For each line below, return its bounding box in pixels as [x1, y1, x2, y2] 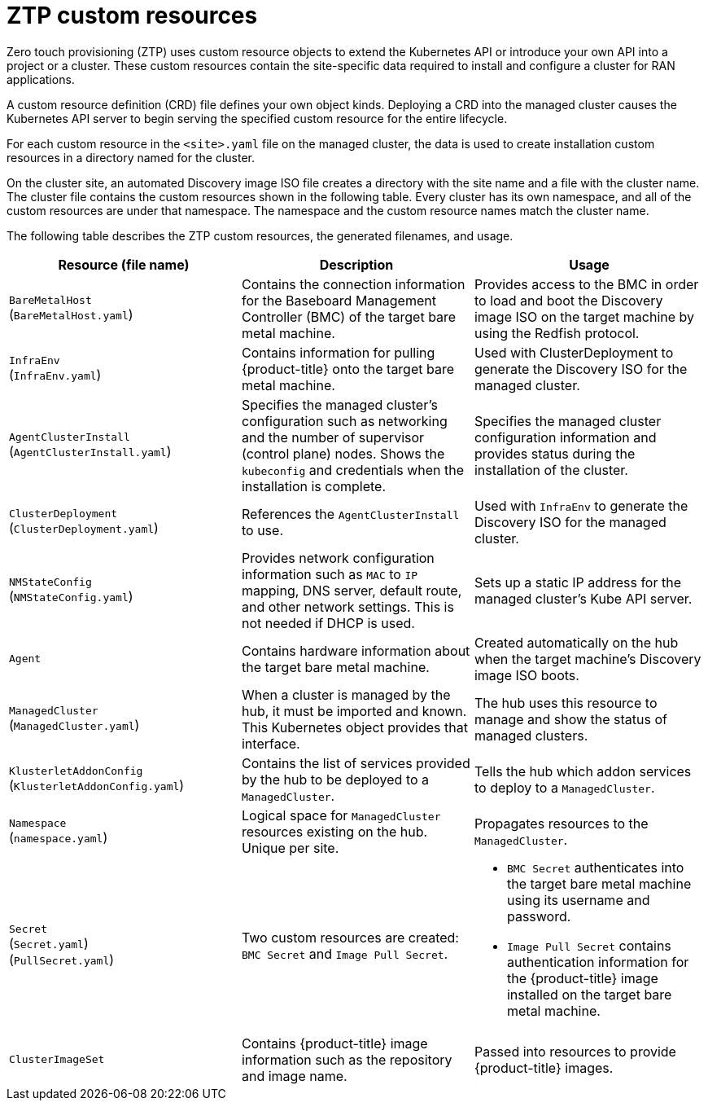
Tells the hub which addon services [474, 762, 692, 780]
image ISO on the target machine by [474, 308, 695, 325]
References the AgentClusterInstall [241, 505, 460, 522]
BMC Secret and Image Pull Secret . [241, 945, 448, 962]
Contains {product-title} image [241, 1035, 428, 1052]
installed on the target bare [506, 986, 672, 1003]
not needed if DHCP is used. [241, 614, 415, 631]
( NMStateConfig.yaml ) [9, 588, 133, 605]
